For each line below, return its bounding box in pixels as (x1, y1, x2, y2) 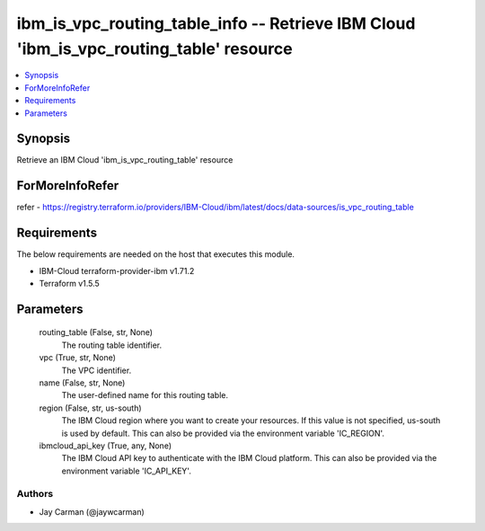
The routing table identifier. (61, 340, 162, 350)
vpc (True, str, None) (39, 352, 117, 363)
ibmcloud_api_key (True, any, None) (39, 440, 172, 451)
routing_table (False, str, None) (39, 327, 153, 338)
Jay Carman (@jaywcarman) (39, 506, 145, 517)
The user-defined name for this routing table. (61, 390, 229, 401)
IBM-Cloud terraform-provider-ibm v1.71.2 (39, 265, 195, 276)
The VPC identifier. (61, 365, 132, 376)
